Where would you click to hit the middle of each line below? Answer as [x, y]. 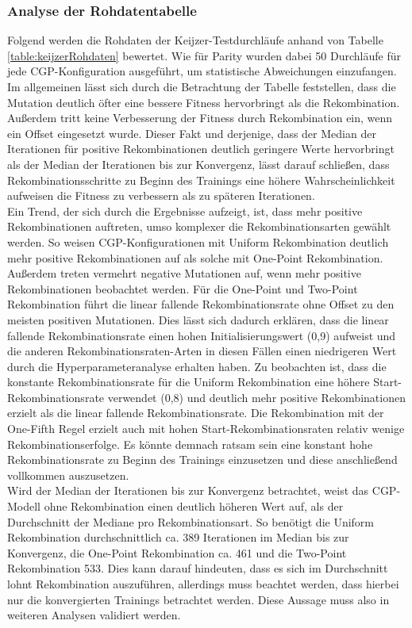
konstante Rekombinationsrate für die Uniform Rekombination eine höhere [189, 382]
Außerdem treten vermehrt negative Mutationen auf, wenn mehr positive [184, 273]
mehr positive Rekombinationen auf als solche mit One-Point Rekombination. [195, 257]
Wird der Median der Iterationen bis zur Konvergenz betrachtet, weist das [188, 490]
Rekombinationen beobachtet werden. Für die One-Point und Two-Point [183, 288]
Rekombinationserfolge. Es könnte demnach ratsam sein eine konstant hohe [190, 444]
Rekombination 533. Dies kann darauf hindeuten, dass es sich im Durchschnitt [198, 568]
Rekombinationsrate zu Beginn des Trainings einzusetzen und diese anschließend [202, 460]
